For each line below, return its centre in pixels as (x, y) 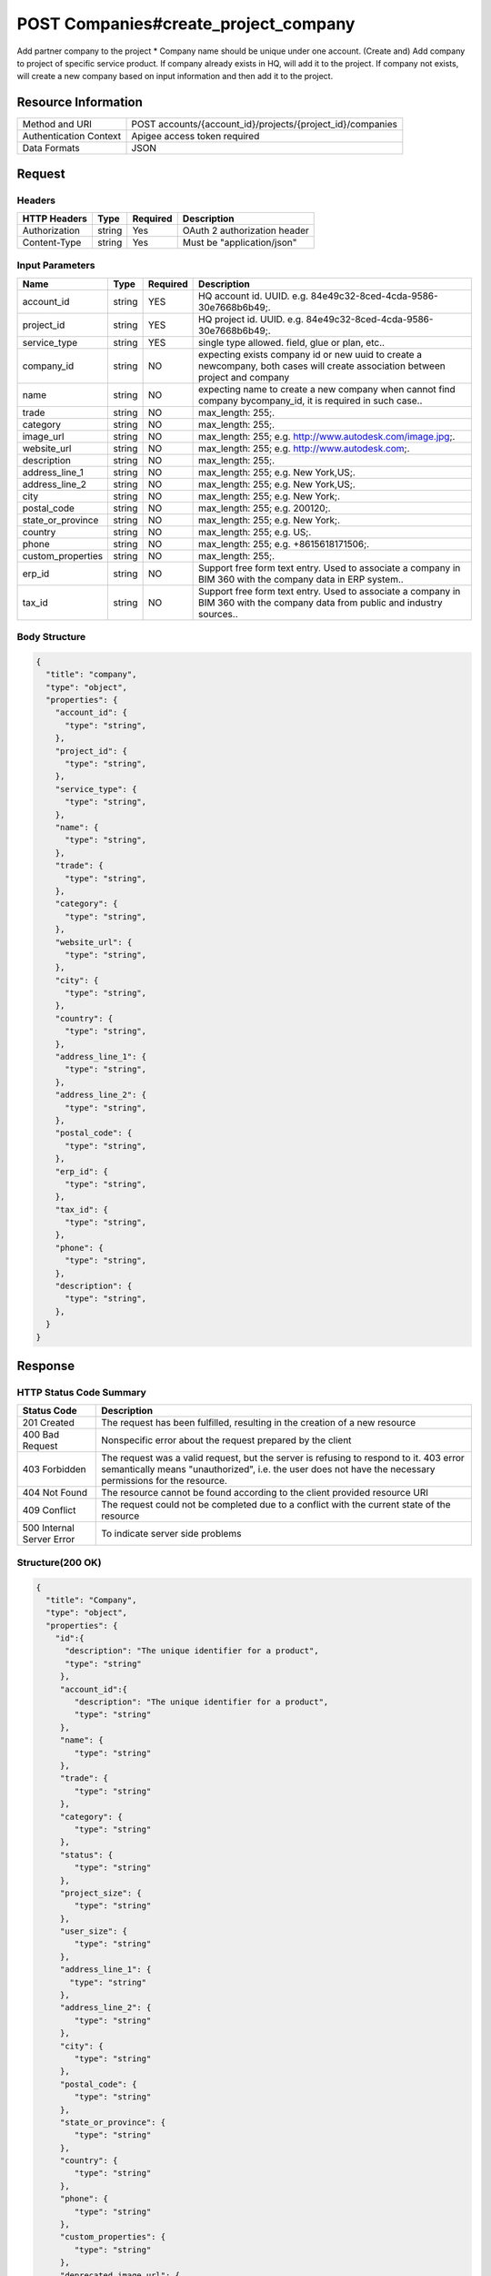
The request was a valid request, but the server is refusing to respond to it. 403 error (283, 1458)
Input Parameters (56, 266)
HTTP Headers (55, 218)
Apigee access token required (195, 137)
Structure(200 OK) (59, 1562)
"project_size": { (101, 1893)
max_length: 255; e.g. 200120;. (265, 508)
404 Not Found (55, 1493)
